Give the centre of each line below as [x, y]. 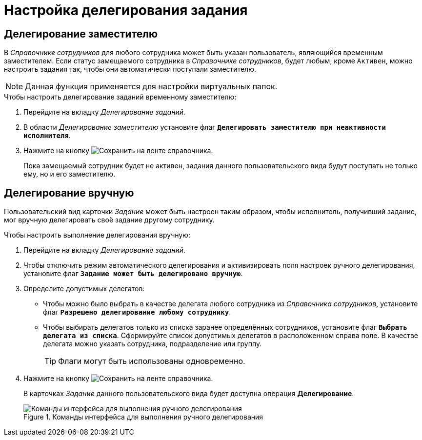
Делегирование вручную [69, 193]
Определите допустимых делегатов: [84, 289]
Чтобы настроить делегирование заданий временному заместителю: [120, 97]
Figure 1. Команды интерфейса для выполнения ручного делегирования [143, 417]
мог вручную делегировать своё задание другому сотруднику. [109, 220]
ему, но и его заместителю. [70, 174]
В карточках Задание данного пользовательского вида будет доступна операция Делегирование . [189, 394]
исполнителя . [47, 136]
